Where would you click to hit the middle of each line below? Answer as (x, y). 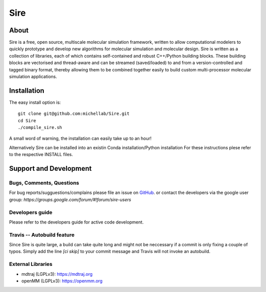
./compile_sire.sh (40, 128)
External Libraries (31, 264)
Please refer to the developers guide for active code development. (76, 222)
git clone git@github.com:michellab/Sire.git (74, 114)
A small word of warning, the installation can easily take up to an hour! (80, 138)
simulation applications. (33, 77)
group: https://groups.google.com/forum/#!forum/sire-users (70, 199)
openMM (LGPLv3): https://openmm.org (62, 281)
